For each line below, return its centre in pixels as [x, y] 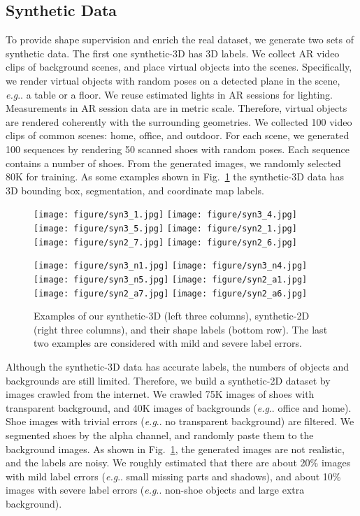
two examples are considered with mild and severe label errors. [168, 343]
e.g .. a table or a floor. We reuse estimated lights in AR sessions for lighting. [169, 94]
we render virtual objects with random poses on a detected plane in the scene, [173, 80]
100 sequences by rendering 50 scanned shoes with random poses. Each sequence [178, 149]
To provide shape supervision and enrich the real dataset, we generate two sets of [180, 40]
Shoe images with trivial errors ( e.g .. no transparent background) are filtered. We [180, 421]
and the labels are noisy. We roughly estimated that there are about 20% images [178, 463]
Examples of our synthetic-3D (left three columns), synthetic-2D [172, 316]
